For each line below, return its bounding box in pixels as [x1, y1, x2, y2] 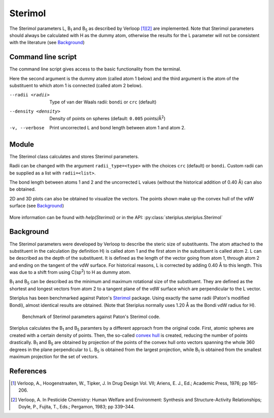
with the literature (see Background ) [9, 40, 85, 46]
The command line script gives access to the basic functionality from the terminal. [9, 66, 181, 72]
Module [9, 140, 34, 149]
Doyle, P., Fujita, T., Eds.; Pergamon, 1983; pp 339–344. [18, 404, 135, 410]
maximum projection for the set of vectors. [9, 353, 99, 360]
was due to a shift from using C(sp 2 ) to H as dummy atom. [9, 268, 131, 275]
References [9, 367, 47, 375]
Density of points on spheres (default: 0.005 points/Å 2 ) [49, 114, 166, 121]
